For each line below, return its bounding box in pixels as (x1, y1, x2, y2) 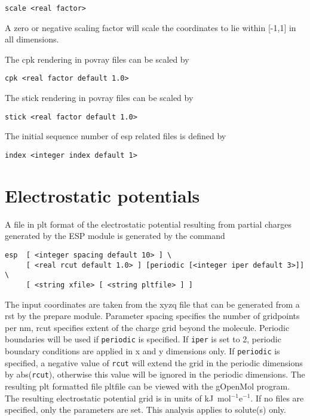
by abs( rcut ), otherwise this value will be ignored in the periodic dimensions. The (5, 368, 305, 381)
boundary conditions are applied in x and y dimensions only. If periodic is (5, 344, 280, 357)
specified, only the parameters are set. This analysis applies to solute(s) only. (5, 403, 286, 416)
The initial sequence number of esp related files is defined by (5, 130, 226, 142)
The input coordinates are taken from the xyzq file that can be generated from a (5, 298, 300, 310)
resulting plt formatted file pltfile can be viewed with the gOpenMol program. (5, 379, 290, 392)
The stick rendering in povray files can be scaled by (5, 91, 194, 104)
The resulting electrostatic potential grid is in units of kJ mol (5, 391, 231, 404)
